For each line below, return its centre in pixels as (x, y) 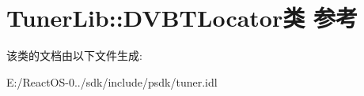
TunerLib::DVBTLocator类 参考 (182, 18)
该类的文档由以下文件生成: (74, 55)
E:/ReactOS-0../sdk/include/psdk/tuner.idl (112, 81)
